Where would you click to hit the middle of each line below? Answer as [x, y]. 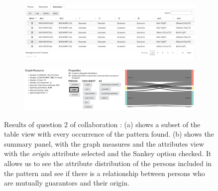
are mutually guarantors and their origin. [67, 183]
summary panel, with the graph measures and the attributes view [104, 143]
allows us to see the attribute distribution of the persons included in [108, 163]
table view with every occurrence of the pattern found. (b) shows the [109, 134]
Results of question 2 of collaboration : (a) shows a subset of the [102, 124]
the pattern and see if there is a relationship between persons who [105, 173]
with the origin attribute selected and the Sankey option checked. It [108, 153]
